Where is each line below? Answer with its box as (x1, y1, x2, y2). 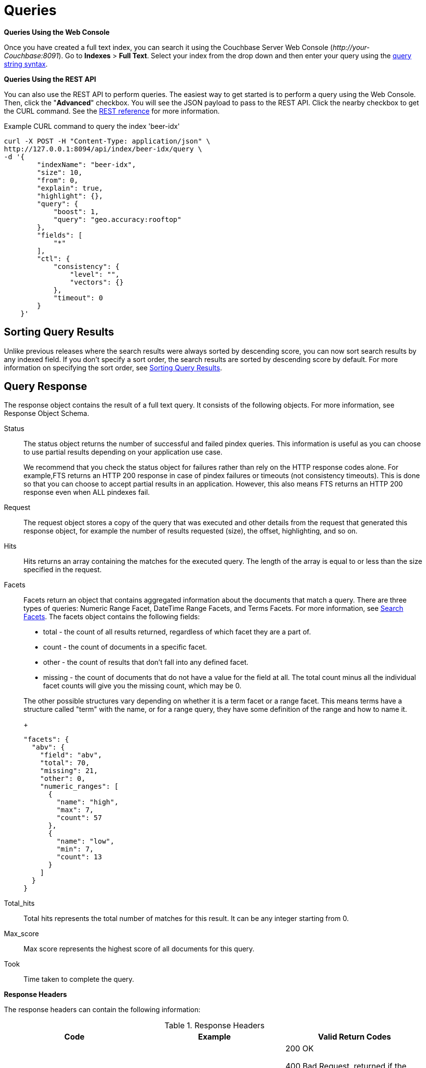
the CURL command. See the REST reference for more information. (4, 106, 220, 115)
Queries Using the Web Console (4, 27, 110, 36)
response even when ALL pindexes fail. (24, 488, 150, 497)
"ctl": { (37, 254, 70, 263)
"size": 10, (37, 168, 83, 176)
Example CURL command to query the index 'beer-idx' (4, 121, 180, 130)
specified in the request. (24, 565, 102, 574)
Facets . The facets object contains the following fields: (24, 612, 200, 621)
